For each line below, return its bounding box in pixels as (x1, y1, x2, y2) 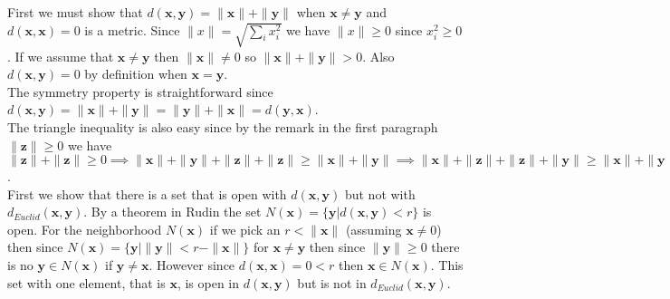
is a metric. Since (84, 20, 180, 39)
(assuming (345, 219, 402, 238)
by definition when (84, 64, 187, 83)
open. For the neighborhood (7, 219, 162, 238)
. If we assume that (7, 46, 114, 65)
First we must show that (7, 3, 143, 21)
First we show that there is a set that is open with (7, 184, 287, 203)
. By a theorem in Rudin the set (83, 202, 262, 221)
